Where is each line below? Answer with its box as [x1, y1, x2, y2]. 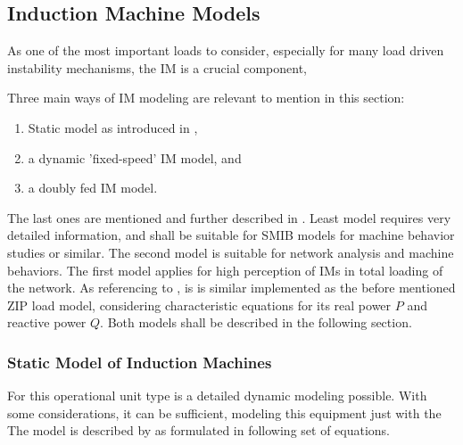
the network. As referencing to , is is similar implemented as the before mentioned [7, 278, 456, 297]
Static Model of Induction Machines [7, 350, 272, 373]
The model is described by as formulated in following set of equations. [7, 421, 391, 440]
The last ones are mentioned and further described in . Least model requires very [7, 208, 451, 227]
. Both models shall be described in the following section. [100, 313, 412, 332]
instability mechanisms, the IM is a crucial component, [7, 58, 307, 77]
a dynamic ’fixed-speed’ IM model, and [28, 148, 242, 167]
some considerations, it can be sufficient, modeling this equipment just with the [7, 403, 442, 422]
